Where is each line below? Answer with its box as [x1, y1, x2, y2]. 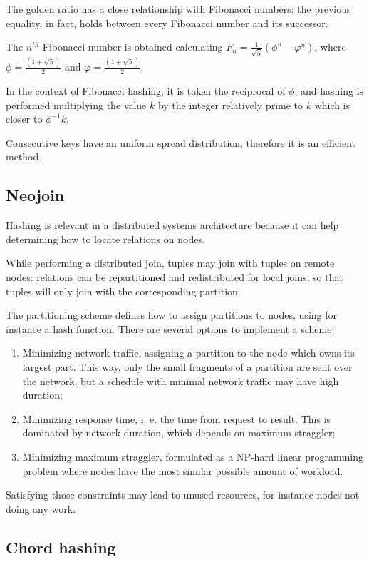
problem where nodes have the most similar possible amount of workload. [22, 463, 343, 478]
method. [6, 149, 42, 164]
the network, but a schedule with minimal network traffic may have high [22, 373, 339, 388]
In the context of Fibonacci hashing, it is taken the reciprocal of [6, 83, 286, 98]
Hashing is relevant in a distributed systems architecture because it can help [6, 218, 339, 233]
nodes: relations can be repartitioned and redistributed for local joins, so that [6, 269, 343, 284]
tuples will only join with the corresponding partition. [6, 283, 241, 298]
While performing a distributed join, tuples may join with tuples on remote [6, 255, 335, 270]
